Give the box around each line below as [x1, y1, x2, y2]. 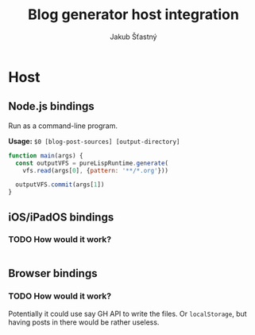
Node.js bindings [8, 99, 95, 113]
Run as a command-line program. [8, 121, 118, 130]
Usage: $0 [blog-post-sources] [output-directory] [8, 136, 180, 146]
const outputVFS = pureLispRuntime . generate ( [15, 159, 169, 167]
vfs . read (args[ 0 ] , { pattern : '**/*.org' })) [22, 166, 169, 174]
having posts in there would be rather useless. [8, 317, 160, 327]
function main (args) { [8, 151, 83, 160]
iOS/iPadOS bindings [8, 210, 114, 224]
